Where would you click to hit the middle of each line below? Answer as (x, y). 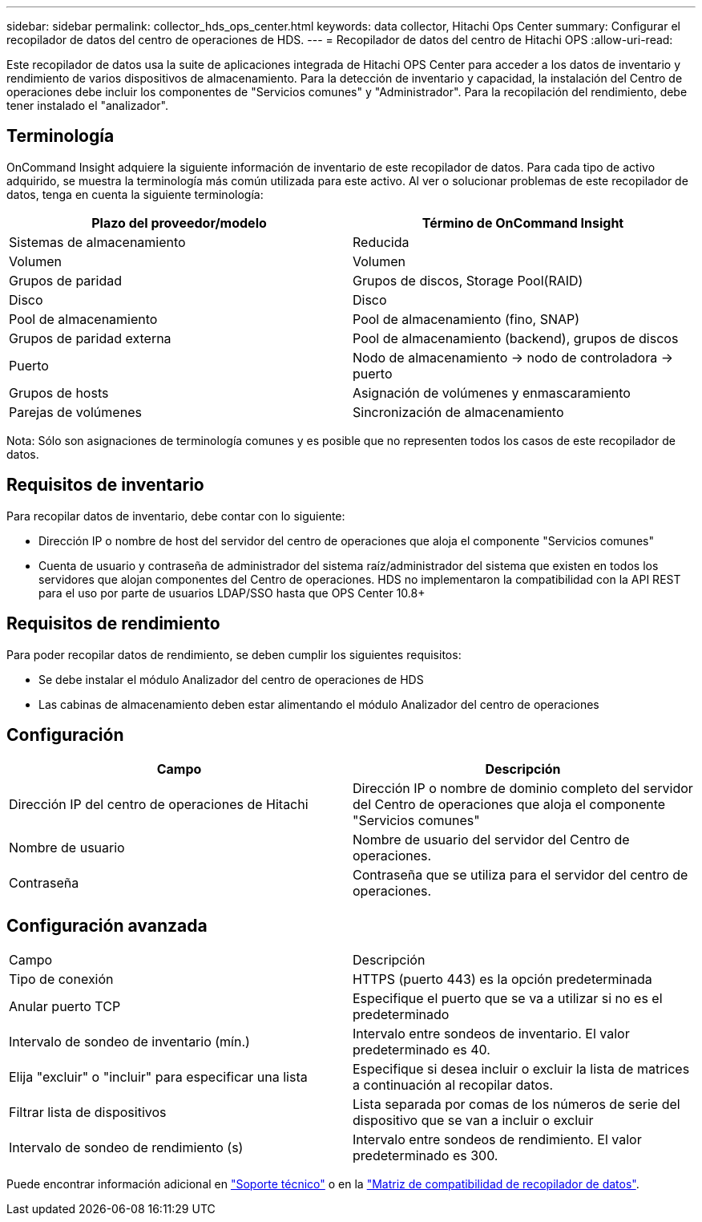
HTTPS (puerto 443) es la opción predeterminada (502, 979)
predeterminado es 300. (426, 1156)
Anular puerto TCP (65, 1007)
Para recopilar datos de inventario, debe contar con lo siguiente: (176, 516)
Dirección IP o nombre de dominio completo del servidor (523, 789)
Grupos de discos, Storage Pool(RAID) (468, 280)
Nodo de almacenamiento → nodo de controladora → (513, 357)
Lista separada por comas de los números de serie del (516, 1105)
